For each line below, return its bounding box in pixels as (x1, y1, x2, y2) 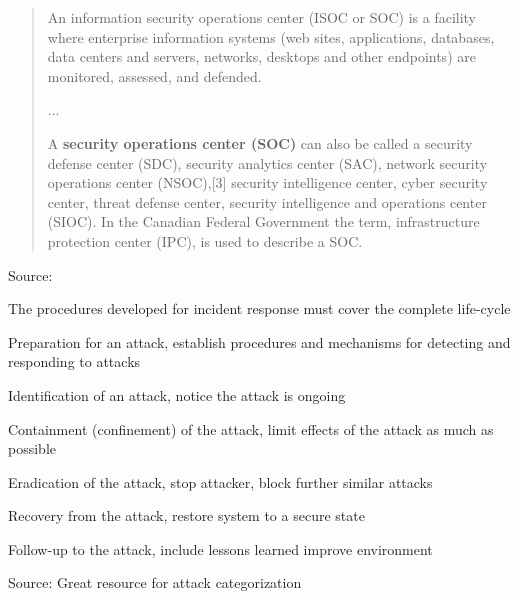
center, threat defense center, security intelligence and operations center (47, 191, 487, 212)
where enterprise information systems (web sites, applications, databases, (47, 26, 495, 47)
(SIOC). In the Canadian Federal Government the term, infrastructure (47, 211, 480, 232)
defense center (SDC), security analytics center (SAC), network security (47, 152, 488, 173)
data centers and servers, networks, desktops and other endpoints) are (47, 46, 476, 67)
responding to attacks (8, 351, 141, 372)
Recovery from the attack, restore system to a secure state (8, 505, 365, 526)
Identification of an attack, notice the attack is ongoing (8, 384, 346, 405)
